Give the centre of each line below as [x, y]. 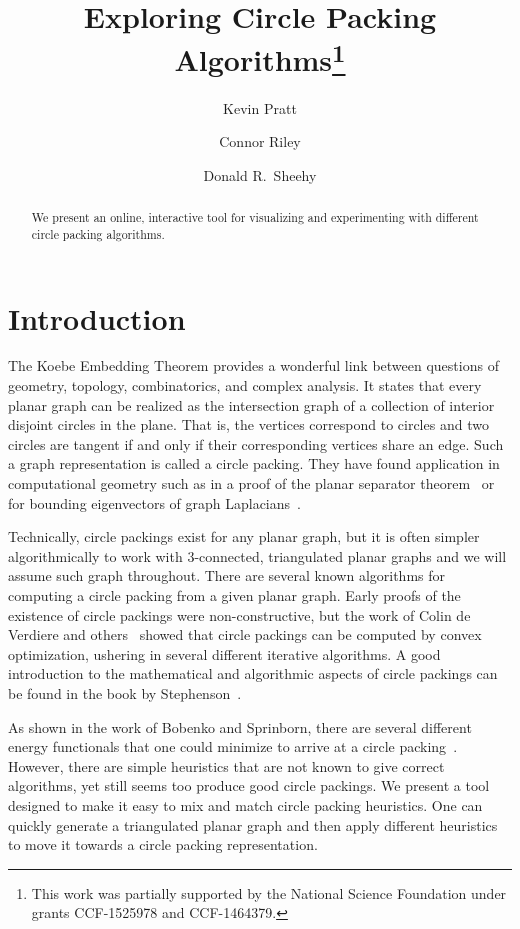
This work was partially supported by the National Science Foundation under [269, 892]
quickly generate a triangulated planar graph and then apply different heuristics [253, 824]
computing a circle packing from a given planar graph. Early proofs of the [234, 595]
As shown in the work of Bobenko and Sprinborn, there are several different [240, 726]
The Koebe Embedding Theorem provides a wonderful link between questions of [253, 365]
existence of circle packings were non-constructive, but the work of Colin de [239, 614]
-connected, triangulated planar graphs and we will [350, 555]
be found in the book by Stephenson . [125, 692]
